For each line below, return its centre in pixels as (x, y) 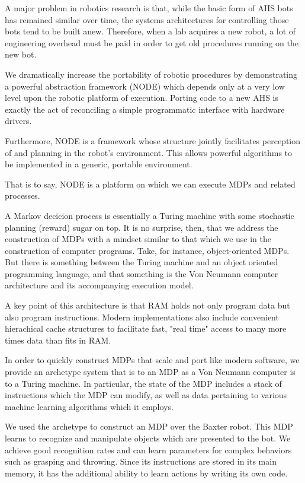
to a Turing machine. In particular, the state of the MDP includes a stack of (143, 383)
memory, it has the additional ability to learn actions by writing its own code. (146, 473)
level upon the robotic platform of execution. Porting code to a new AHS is (142, 98)
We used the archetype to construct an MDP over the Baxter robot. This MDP (149, 426)
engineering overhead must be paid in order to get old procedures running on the (152, 42)
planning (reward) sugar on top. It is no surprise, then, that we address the (142, 227)
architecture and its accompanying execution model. (99, 285)
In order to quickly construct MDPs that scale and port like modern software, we (152, 360)
